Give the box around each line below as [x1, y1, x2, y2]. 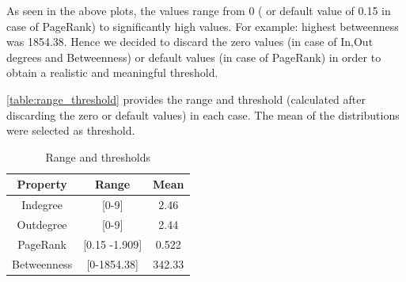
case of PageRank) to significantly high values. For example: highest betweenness [6, 17, 399, 34]
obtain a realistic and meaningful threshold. [6, 64, 218, 81]
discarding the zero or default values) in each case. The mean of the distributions [6, 106, 400, 123]
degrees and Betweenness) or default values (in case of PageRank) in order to [6, 48, 381, 65]
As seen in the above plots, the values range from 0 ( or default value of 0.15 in [6, 2, 391, 18]
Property [17, 176, 67, 192]
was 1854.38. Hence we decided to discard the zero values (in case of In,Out [6, 33, 374, 50]
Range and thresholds [45, 148, 151, 165]
